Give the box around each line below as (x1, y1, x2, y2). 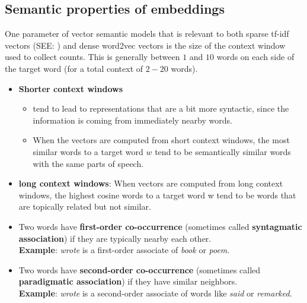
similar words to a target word (33, 145, 143, 157)
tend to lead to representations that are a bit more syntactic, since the (33, 102, 289, 115)
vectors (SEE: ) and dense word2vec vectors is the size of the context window (5, 39, 286, 51)
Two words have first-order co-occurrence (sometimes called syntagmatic (18, 220, 302, 232)
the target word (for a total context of (5, 62, 143, 74)
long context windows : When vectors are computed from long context (18, 177, 283, 190)
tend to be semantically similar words (155, 145, 291, 157)
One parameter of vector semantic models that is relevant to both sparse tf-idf (5, 27, 289, 40)
